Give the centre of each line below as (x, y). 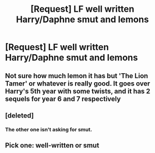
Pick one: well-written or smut (52, 145)
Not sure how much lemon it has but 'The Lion (77, 76)
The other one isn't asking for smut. (49, 129)
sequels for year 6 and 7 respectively (63, 99)
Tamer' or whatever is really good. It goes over (78, 83)
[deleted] (20, 115)
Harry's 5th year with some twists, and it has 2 (78, 91)
